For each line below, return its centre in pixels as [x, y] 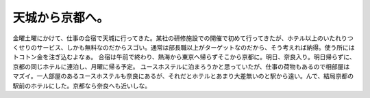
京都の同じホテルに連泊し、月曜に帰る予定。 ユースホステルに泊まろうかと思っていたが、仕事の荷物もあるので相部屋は [181, 66]
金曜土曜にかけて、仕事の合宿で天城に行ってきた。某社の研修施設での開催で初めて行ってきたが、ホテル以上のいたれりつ [183, 38]
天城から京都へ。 [61, 18]
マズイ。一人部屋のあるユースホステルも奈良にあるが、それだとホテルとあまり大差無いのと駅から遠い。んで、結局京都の [183, 76]
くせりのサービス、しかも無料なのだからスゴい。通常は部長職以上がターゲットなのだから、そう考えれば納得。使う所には [184, 47]
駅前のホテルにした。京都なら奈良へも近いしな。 [82, 86]
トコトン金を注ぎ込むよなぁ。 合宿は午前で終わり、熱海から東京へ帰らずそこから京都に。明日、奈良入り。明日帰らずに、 [184, 57]
